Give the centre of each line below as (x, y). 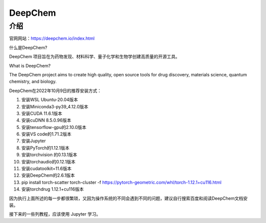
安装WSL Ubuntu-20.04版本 (50, 100)
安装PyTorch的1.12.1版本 (46, 148)
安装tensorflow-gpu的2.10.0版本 (54, 127)
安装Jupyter (34, 141)
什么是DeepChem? (28, 47)
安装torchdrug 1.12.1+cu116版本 (52, 189)
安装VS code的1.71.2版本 (46, 134)
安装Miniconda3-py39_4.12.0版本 (55, 106)
